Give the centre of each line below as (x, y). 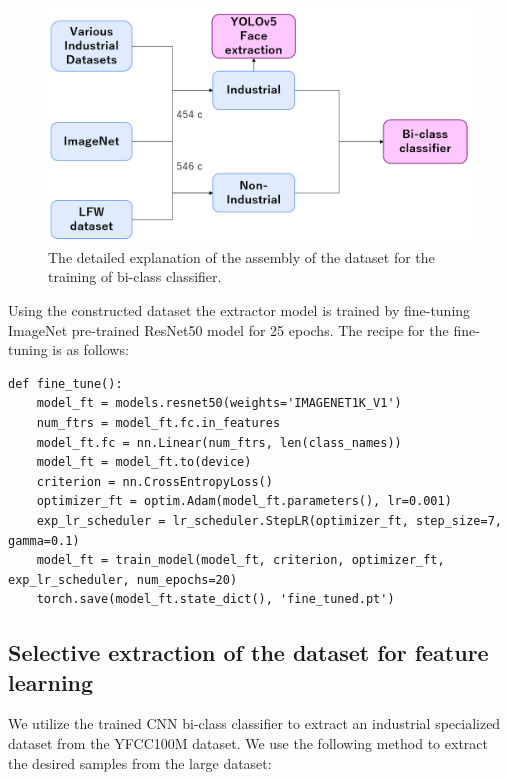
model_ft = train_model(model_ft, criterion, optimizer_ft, (240, 560)
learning (51, 681)
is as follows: (90, 349)
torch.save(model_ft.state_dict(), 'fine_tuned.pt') (215, 599)
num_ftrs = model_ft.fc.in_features (158, 422)
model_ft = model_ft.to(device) (144, 462)
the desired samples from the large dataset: (140, 762)
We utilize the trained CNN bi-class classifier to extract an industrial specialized (254, 723)
